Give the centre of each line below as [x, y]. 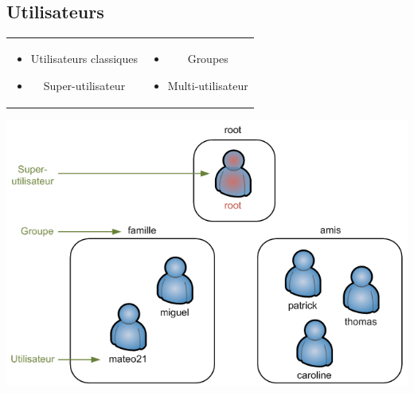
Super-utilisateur [84, 85]
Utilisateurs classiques [84, 58]
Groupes [208, 58]
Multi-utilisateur [208, 85]
